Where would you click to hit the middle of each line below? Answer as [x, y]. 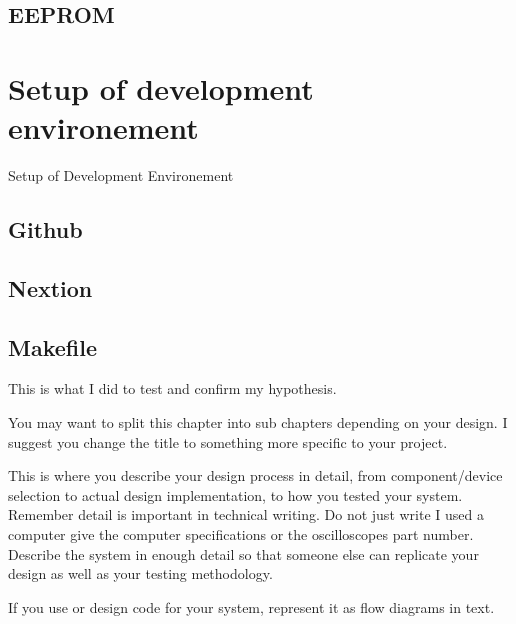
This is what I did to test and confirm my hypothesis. [172, 388]
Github [45, 229]
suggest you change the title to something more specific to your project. [228, 441]
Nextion [50, 287]
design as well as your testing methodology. [140, 573]
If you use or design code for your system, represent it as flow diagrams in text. [251, 606]
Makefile [52, 346]
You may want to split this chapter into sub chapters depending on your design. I [258, 422]
